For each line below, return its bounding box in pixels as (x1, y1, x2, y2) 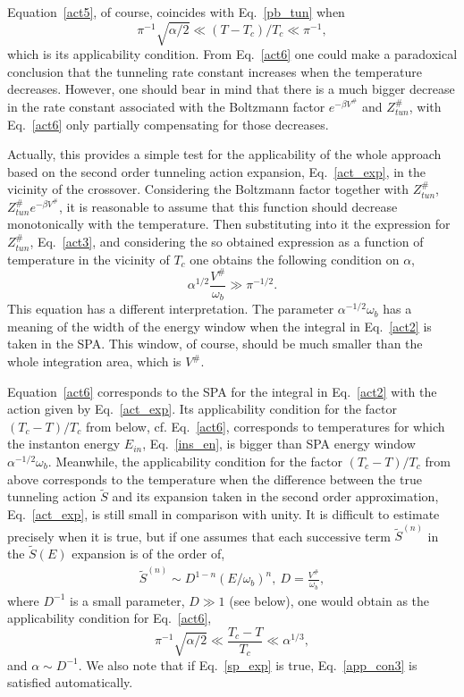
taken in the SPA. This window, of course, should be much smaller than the (7, 334, 423, 353)
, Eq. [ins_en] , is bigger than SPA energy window (142, 434, 416, 453)
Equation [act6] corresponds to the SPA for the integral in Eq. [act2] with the (7, 382, 437, 400)
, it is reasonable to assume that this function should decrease (58, 197, 398, 215)
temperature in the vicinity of (7, 249, 170, 268)
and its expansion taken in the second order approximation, (112, 487, 439, 506)
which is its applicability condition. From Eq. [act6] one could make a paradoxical (7, 45, 458, 63)
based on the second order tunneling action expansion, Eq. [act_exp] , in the (7, 162, 426, 181)
